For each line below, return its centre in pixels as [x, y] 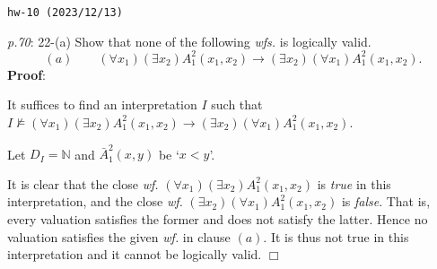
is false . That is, [386, 201]
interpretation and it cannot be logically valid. [135, 254]
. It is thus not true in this [336, 236]
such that [237, 104]
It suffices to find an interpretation [102, 104]
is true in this [354, 183]
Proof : [27, 74]
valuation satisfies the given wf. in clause [119, 236]
